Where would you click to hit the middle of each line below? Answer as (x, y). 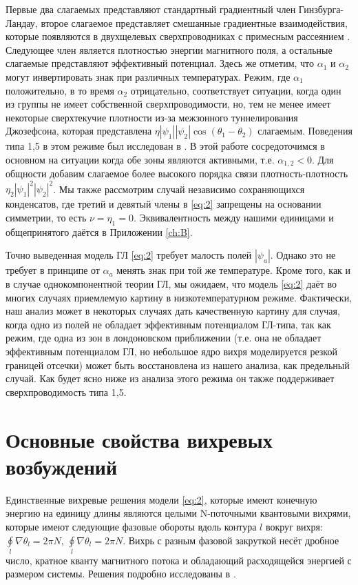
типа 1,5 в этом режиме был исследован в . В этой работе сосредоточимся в (165, 146)
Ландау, (22, 22)
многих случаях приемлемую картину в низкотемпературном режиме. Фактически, (179, 297)
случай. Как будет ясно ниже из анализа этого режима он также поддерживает (170, 378)
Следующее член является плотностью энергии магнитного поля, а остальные (169, 49)
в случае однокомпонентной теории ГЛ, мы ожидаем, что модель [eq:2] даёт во (171, 284)
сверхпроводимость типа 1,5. (66, 391)
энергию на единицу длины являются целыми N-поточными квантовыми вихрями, (178, 513)
